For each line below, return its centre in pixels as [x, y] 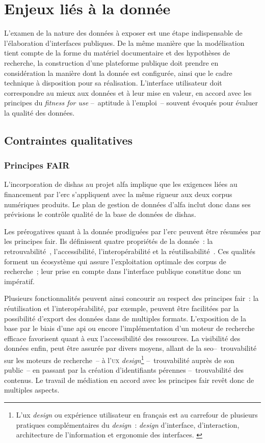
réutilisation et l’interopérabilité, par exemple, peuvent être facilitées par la [122, 308]
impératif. [19, 281]
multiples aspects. [32, 390]
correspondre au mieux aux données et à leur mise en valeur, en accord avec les [128, 92]
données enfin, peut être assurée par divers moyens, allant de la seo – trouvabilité [130, 348]
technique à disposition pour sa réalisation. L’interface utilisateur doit [113, 83]
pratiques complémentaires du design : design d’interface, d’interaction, [128, 424]
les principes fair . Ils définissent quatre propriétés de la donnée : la [109, 241]
